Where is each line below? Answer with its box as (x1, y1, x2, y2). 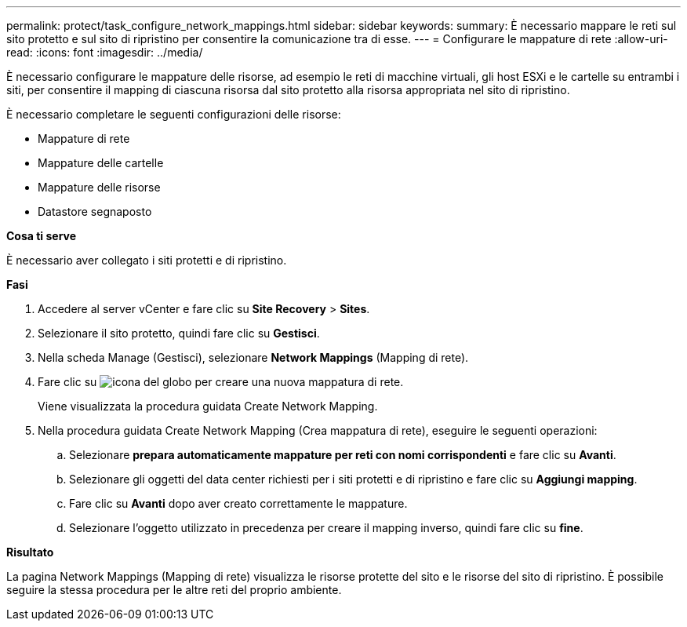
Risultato (6, 545, 54, 559)
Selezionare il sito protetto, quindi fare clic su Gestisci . (38, 326, 320, 340)
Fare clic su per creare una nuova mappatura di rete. (38, 375, 404, 388)
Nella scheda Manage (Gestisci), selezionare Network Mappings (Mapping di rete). (38, 351, 469, 364)
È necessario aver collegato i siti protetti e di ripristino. (6, 253, 287, 267)
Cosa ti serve (6, 229, 77, 242)
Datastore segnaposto (38, 205, 152, 218)
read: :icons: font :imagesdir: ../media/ (6, 46, 203, 59)
